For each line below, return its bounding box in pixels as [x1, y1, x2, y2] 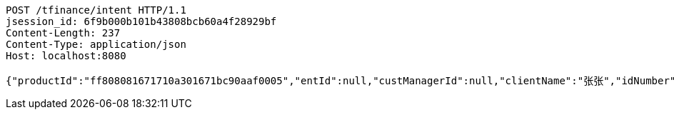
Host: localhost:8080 [6, 50, 126, 61]
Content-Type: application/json [6, 39, 186, 50]
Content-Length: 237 [6, 27, 121, 39]
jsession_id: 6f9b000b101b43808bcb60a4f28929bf [6, 16, 277, 27]
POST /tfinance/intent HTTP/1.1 [6, 4, 186, 16]
